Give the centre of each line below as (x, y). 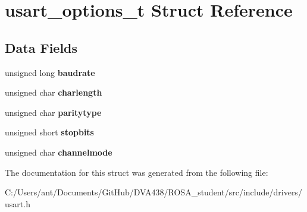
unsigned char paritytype (53, 112)
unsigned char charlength (54, 92)
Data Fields (41, 47)
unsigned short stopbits (49, 132)
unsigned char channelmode (59, 152)
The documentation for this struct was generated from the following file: (137, 172)
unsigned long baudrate (50, 72)
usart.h (18, 203)
